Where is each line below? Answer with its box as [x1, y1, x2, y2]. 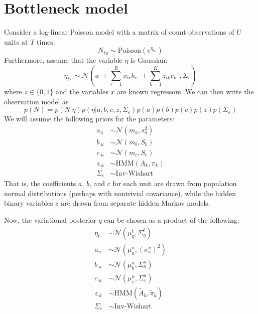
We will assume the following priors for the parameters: [4, 113, 175, 124]
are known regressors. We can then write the [117, 86, 254, 96]
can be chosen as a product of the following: [104, 215, 239, 225]
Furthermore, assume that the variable [4, 55, 122, 65]
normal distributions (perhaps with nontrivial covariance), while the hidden [4, 188, 236, 198]
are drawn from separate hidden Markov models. [61, 198, 210, 208]
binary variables [4, 198, 53, 208]
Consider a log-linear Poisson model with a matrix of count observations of [4, 27, 234, 37]
